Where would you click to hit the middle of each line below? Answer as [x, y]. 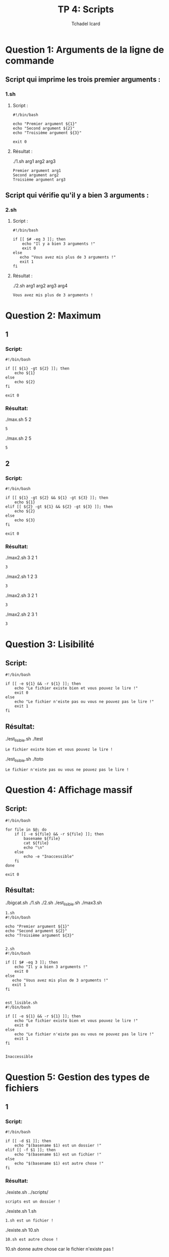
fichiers [22, 1088]
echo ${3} [25, 520]
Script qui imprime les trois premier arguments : [83, 80]
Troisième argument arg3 [39, 180]
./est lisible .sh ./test [24, 740]
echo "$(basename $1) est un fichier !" [58, 1155]
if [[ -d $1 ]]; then [28, 1141]
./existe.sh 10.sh [22, 1230]
